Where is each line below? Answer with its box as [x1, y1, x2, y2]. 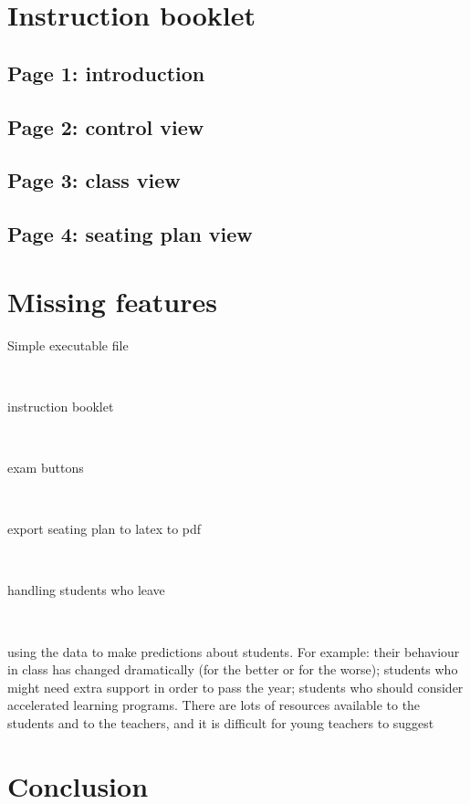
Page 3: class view [7, 166, 181, 194]
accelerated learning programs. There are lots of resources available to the [7, 695, 421, 715]
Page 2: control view [7, 112, 204, 141]
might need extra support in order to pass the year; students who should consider [7, 677, 464, 696]
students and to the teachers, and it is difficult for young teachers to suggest [7, 713, 434, 732]
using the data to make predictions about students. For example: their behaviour [7, 642, 460, 661]
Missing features [7, 282, 217, 319]
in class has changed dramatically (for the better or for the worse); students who [7, 660, 458, 679]
